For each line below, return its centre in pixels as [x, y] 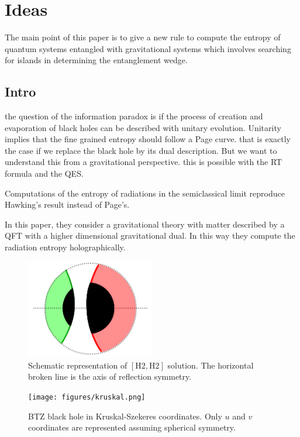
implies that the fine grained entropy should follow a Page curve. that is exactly [148, 139]
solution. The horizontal [211, 365]
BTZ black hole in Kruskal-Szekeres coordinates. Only [125, 416]
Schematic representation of [78, 365]
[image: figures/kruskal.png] [87, 397]
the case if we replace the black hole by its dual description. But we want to [141, 150]
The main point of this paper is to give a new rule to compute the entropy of [143, 37]
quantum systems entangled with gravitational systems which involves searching [148, 48]
